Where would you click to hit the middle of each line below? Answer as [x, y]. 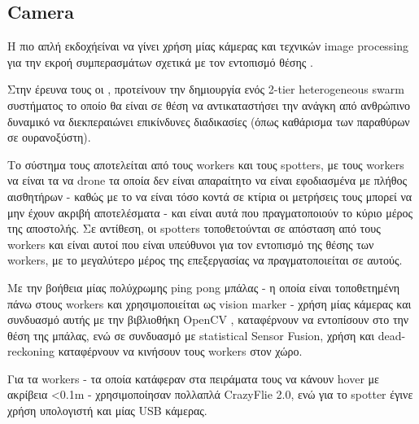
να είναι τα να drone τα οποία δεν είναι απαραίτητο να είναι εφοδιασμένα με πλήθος [207, 180]
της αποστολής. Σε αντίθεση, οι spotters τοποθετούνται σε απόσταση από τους [194, 228]
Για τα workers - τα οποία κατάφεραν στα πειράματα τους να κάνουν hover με [193, 378]
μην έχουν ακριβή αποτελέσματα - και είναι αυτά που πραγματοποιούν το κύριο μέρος [210, 212]
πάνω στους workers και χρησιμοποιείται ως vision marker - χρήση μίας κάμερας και [209, 303]
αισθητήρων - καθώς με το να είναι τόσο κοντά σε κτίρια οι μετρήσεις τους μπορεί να [210, 196]
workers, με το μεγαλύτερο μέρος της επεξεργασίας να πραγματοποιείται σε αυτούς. [205, 260]
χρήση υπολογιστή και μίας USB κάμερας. [107, 411]
